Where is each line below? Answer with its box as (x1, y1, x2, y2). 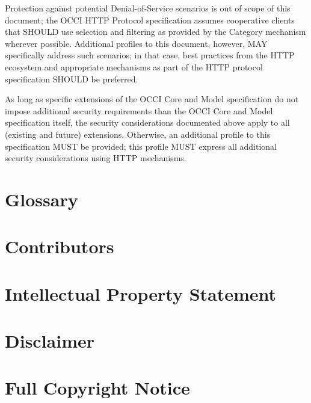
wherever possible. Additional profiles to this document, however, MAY (5, 37, 268, 49)
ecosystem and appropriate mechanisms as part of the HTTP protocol (5, 60, 263, 73)
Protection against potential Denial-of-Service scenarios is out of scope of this (5, 2, 291, 14)
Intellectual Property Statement (5, 281, 277, 306)
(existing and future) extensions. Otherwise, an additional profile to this (5, 128, 271, 140)
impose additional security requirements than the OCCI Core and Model (5, 104, 273, 117)
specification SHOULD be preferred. (5, 72, 138, 85)
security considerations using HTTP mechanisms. (5, 152, 186, 164)
